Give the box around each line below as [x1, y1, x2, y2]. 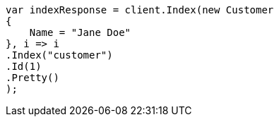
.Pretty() [6, 72, 59, 83]
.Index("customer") [6, 49, 113, 61]
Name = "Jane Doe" [29, 27, 131, 38]
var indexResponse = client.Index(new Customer [6, 4, 274, 16]
